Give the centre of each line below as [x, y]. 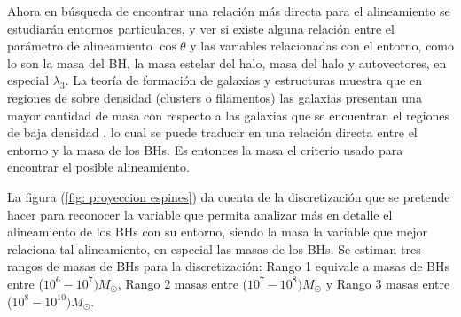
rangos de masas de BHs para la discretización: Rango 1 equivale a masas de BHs [228, 266]
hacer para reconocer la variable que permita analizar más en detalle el [200, 214]
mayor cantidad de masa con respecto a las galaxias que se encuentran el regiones [229, 115]
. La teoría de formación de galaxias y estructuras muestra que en [244, 80]
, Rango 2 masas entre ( [183, 283]
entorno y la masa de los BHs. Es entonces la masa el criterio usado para [205, 149]
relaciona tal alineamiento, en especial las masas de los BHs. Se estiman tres [214, 248]
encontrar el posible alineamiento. [98, 167]
